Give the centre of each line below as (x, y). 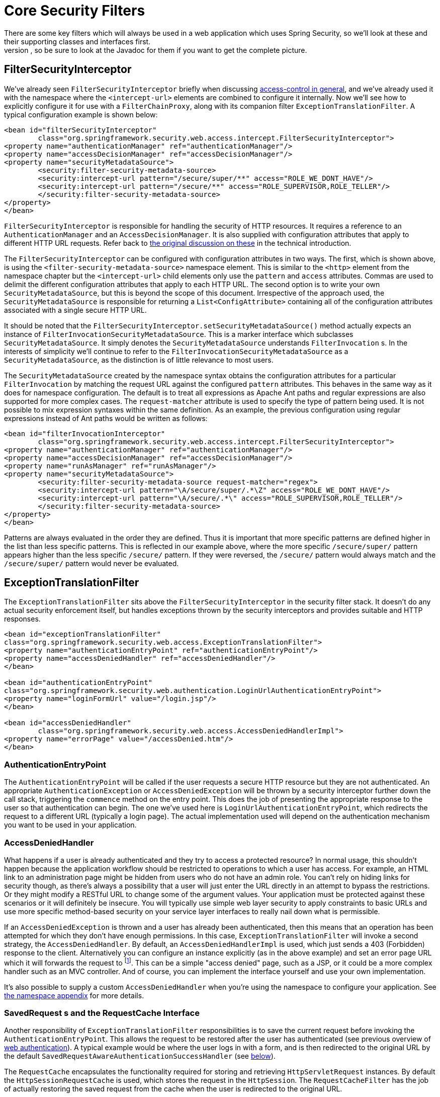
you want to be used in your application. (70, 825)
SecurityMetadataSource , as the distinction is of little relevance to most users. (139, 360)
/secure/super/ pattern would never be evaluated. (92, 563)
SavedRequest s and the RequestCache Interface (102, 1013)
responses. (22, 619)
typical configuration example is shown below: (81, 114)
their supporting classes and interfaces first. (77, 41)
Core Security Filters (75, 11)
